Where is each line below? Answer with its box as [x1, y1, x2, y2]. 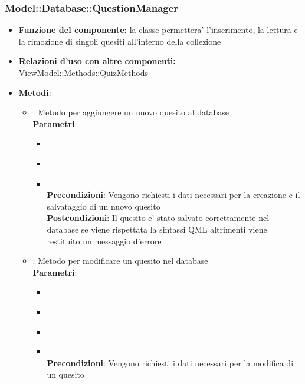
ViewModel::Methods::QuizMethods [18, 67, 148, 78]
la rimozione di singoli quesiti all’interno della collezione [18, 35, 221, 47]
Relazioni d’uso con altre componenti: [18, 55, 176, 67]
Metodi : [18, 86, 51, 98]
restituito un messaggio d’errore [47, 234, 162, 247]
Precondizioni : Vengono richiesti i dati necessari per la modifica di [47, 356, 294, 369]
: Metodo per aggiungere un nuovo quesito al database [32, 106, 229, 118]
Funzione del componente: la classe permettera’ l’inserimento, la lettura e [18, 24, 298, 36]
